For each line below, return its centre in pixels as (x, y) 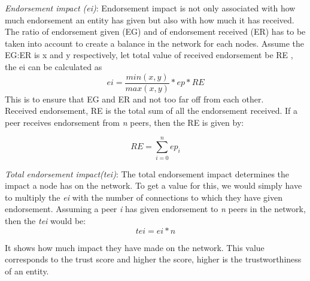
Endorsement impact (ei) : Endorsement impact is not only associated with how (150, 8)
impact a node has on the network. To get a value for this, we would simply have (154, 185)
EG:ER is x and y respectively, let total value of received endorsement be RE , (149, 55)
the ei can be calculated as (54, 66)
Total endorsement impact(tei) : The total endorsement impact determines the (147, 173)
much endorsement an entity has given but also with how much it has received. (150, 19)
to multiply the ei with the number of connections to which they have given (144, 197)
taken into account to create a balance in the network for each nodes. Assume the (155, 43)
